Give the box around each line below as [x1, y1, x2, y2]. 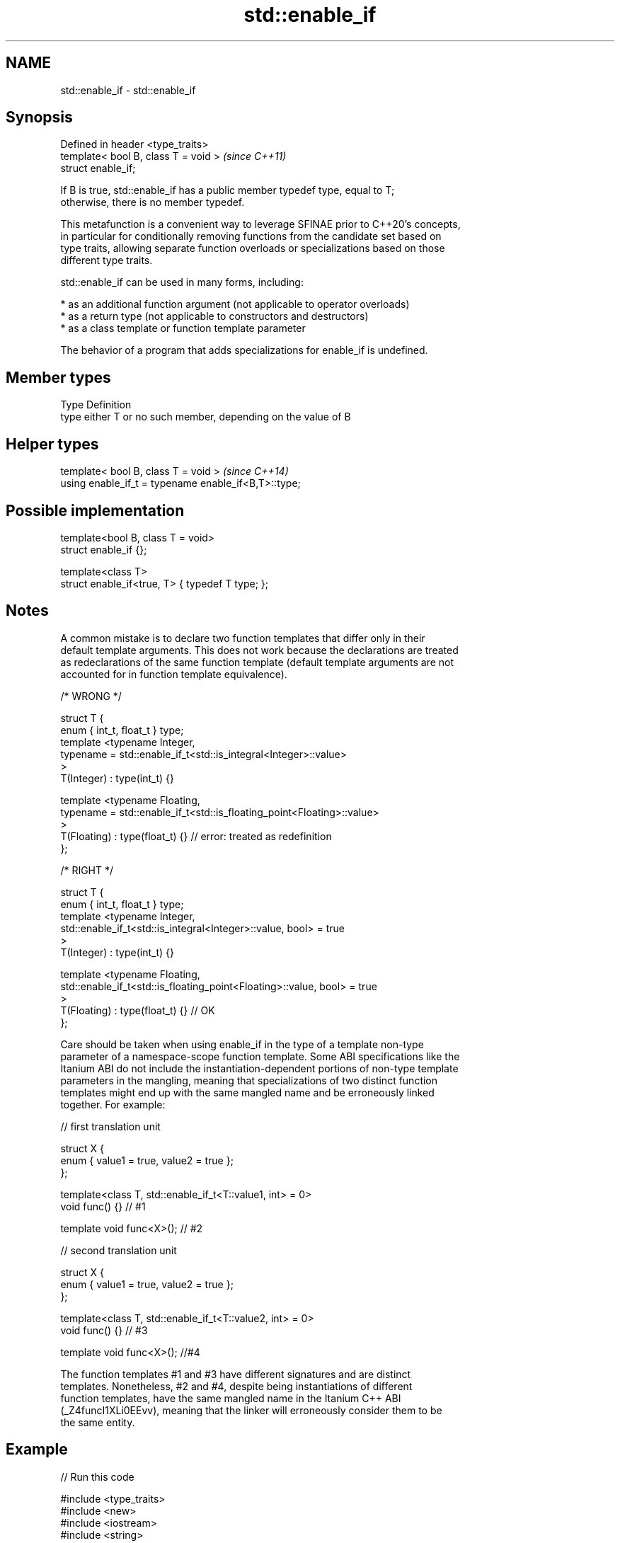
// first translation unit [60, 1120, 161, 1132]
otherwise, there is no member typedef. [60, 196, 245, 209]
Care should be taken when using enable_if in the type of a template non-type [60, 1038, 424, 1050]
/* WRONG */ [60, 689, 122, 702]
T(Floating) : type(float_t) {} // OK [60, 1004, 215, 1016]
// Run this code [60, 1470, 134, 1483]
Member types [6, 368, 111, 386]
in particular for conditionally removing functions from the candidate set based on [60, 230, 442, 243]
